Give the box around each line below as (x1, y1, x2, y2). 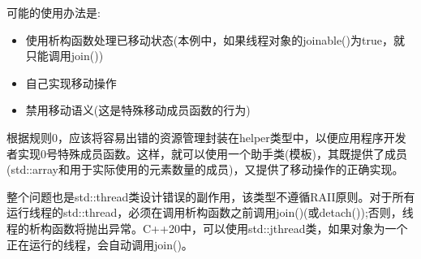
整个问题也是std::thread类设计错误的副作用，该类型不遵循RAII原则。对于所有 (6, 188, 415, 205)
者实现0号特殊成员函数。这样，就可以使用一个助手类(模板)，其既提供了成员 (6, 145, 407, 162)
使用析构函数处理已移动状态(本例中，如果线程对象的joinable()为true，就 (25, 31, 405, 48)
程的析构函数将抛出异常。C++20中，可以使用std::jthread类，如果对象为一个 (6, 219, 408, 236)
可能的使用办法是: (6, 4, 101, 20)
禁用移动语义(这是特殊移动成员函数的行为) (25, 101, 251, 119)
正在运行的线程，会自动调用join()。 (6, 235, 193, 253)
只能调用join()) (25, 47, 104, 64)
